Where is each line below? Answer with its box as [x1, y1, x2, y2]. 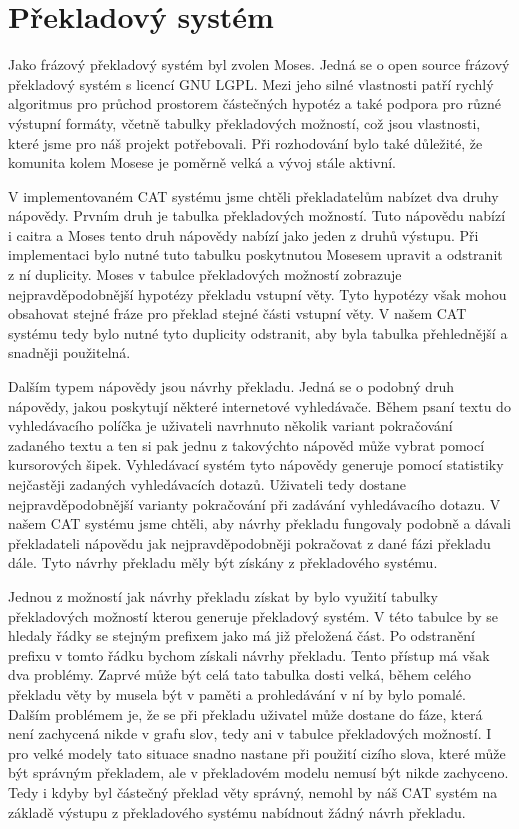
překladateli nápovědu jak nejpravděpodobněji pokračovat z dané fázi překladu [8, 532, 491, 553]
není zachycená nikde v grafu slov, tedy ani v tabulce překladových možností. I [8, 723, 492, 744]
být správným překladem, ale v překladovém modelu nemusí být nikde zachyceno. [8, 762, 509, 783]
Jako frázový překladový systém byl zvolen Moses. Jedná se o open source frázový [8, 54, 510, 75]
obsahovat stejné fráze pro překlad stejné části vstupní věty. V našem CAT [8, 303, 467, 324]
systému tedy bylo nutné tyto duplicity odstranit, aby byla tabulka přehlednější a [8, 322, 508, 343]
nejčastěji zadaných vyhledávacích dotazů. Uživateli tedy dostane [8, 474, 406, 494]
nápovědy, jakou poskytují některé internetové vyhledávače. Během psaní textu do [8, 395, 511, 416]
